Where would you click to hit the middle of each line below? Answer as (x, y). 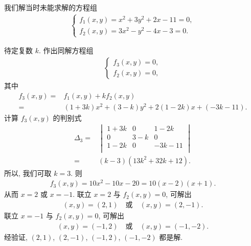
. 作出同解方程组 (66, 50)
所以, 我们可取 (28, 173)
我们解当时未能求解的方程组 (51, 7)
